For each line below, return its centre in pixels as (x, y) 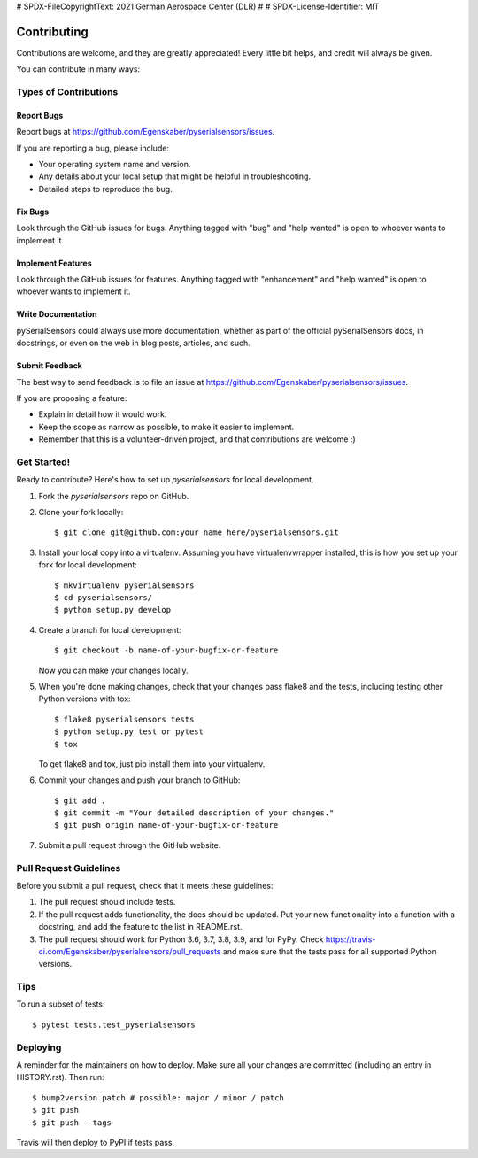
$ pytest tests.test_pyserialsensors (114, 1024)
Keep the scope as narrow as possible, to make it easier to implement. (166, 427)
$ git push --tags (72, 1123)
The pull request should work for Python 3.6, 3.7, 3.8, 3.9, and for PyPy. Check (181, 939)
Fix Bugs (33, 212)
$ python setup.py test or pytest (129, 732)
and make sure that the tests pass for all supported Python (330, 951)
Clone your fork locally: (81, 513)
